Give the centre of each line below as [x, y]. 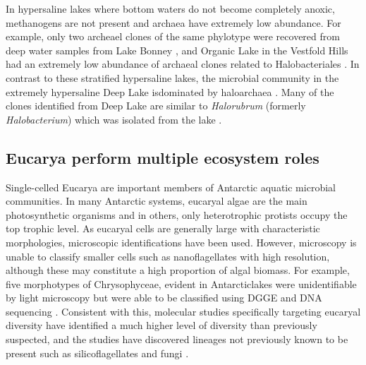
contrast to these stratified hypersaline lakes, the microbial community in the [172, 77]
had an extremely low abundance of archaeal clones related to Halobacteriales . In [183, 64]
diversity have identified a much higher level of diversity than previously [161, 325]
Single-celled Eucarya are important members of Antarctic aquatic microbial [171, 187]
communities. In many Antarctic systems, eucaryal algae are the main [157, 201]
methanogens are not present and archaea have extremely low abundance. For [173, 22]
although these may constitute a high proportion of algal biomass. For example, [178, 270]
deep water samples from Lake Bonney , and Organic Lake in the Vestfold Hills [177, 50]
